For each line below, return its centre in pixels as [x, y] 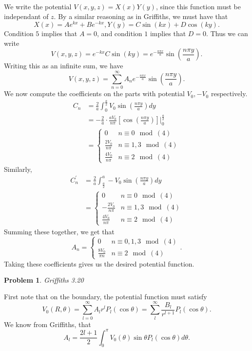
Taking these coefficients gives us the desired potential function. [99, 263]
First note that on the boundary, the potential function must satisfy [106, 296]
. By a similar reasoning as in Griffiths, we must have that [141, 16]
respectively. [229, 93]
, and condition [120, 33]
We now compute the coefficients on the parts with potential [94, 93]
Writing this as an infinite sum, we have [64, 66]
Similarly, [18, 169]
